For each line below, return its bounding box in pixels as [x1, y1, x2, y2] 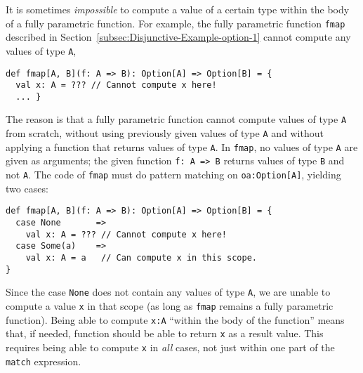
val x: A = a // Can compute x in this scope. [25, 252, 257, 263]
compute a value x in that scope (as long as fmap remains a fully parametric [6, 298, 334, 313]
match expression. [6, 353, 81, 368]
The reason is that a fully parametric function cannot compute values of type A [6, 112, 347, 126]
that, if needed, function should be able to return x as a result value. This [6, 326, 324, 341]
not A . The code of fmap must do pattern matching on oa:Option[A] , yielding [6, 167, 341, 182]
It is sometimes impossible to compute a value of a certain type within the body [6, 2, 350, 16]
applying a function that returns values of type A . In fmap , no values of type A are [6, 139, 358, 154]
